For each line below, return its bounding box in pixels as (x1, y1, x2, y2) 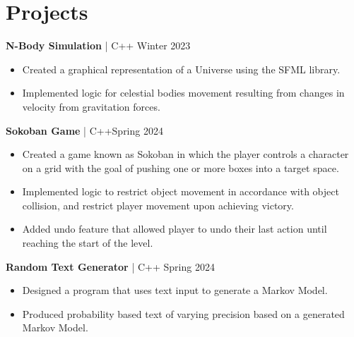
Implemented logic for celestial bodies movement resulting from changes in (22, 85, 345, 100)
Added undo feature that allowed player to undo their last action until (22, 221, 327, 236)
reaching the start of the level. (22, 235, 153, 250)
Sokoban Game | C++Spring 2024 (6, 123, 163, 137)
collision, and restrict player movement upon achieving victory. (22, 197, 294, 212)
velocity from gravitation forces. (22, 99, 160, 114)
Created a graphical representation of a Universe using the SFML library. (22, 61, 341, 76)
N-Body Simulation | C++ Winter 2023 (6, 38, 191, 53)
